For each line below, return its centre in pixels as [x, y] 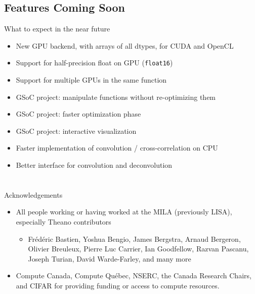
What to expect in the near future [57, 29]
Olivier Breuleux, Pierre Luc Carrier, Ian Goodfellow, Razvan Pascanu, [138, 249]
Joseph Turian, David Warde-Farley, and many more [110, 258]
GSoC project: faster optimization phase [78, 114]
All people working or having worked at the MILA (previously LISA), [124, 212]
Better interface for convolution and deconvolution [94, 165]
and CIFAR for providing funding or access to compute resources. [118, 285]
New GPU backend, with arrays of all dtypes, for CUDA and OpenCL [125, 45]
